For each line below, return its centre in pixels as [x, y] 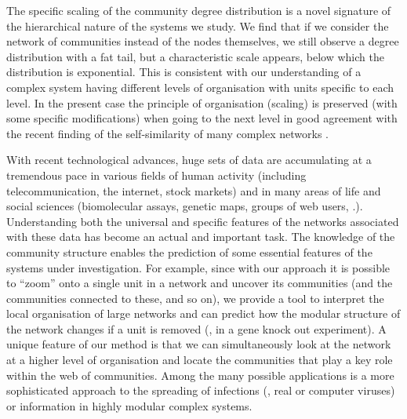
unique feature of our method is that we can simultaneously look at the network [199, 344]
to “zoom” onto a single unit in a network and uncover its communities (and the [200, 283]
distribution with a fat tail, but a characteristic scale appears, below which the [195, 56]
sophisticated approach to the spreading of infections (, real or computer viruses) [201, 390]
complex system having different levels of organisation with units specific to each [200, 87]
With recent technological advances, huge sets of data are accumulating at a [189, 160]
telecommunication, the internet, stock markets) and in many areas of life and [194, 190]
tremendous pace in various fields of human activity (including [156, 175]
